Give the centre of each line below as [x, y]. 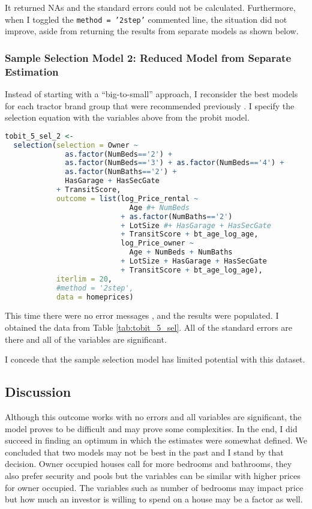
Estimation [32, 71]
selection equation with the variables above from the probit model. [127, 117]
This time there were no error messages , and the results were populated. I [142, 315]
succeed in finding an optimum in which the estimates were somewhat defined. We [156, 440]
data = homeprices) [95, 297]
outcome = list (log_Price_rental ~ [127, 198]
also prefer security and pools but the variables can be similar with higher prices [153, 475]
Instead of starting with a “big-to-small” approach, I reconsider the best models [151, 93]
